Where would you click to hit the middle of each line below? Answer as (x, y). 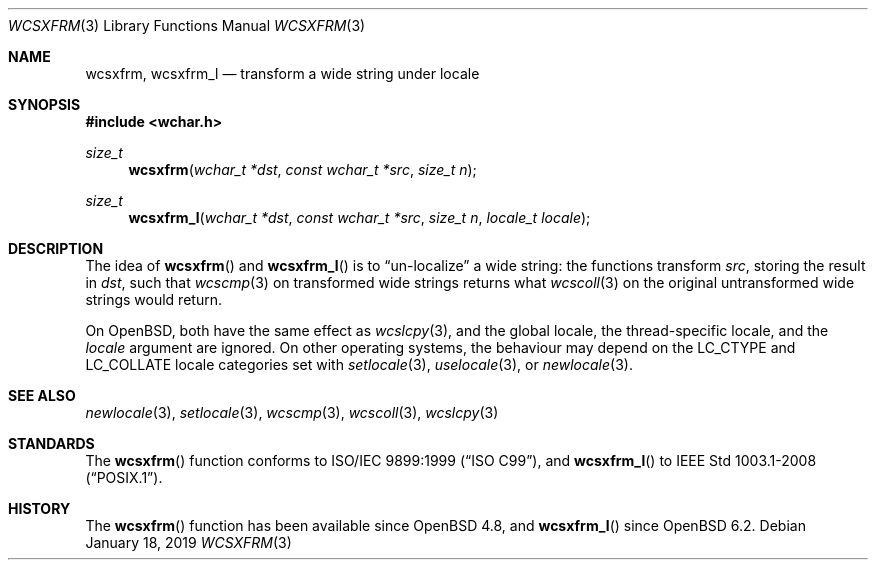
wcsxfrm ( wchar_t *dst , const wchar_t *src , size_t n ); (302, 169)
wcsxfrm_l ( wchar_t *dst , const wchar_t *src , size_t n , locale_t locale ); (359, 217)
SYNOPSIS (44, 104)
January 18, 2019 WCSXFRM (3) (188, 542)
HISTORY (39, 508)
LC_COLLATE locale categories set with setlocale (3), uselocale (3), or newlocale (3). (359, 364)
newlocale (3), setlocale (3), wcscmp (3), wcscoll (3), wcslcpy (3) (292, 412)
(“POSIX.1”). (124, 477)
